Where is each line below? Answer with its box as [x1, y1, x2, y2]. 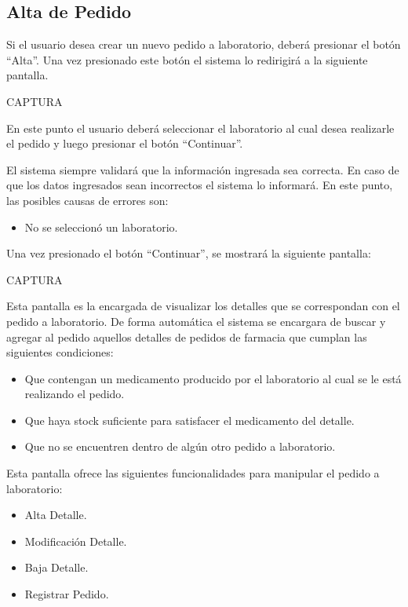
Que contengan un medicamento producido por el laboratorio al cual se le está [24, 370, 402, 386]
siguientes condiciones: [6, 344, 114, 360]
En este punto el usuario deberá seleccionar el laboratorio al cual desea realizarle [6, 119, 395, 136]
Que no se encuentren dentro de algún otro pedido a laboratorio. [24, 438, 336, 455]
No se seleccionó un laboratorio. [24, 218, 178, 235]
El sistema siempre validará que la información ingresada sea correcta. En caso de [6, 161, 399, 177]
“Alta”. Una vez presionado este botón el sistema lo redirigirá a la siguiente [6, 51, 368, 68]
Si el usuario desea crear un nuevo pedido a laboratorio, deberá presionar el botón [6, 36, 401, 53]
